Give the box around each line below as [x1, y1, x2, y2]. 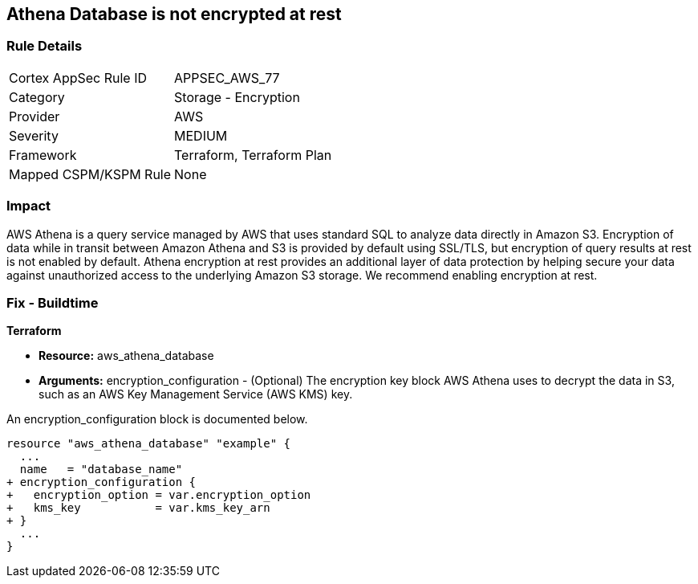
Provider [9, 108, 60, 125]
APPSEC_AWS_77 [174, 69, 280, 86]
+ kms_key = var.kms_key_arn [6, 501, 270, 515]
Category [9, 88, 65, 105]
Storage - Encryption [174, 88, 300, 105]
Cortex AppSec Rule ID [9, 69, 148, 86]
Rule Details [6, 38, 83, 55]
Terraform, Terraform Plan [174, 146, 332, 163]
